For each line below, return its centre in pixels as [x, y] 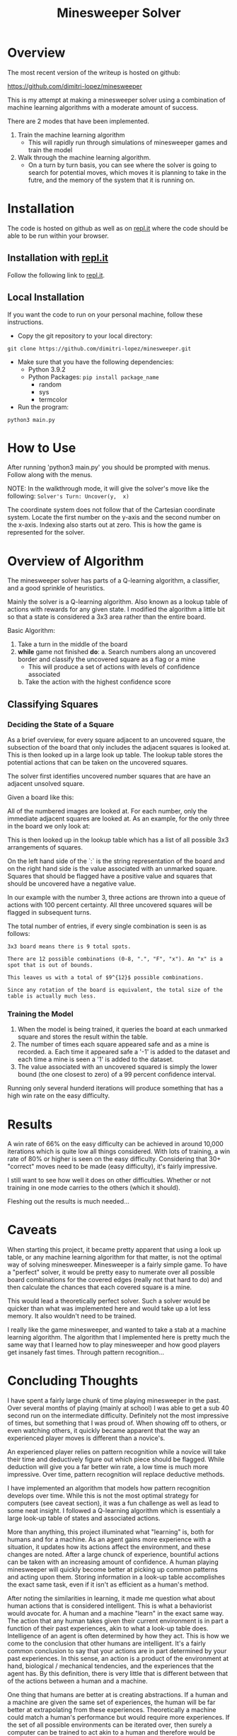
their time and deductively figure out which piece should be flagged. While [116, 1459]
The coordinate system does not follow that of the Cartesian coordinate [111, 510]
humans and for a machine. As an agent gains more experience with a [109, 1540]
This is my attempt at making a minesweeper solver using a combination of [116, 100]
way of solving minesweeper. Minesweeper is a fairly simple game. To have [117, 1264]
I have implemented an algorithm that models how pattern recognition [109, 1488]
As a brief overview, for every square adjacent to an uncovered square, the [116, 740]
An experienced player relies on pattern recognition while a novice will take [117, 1452]
